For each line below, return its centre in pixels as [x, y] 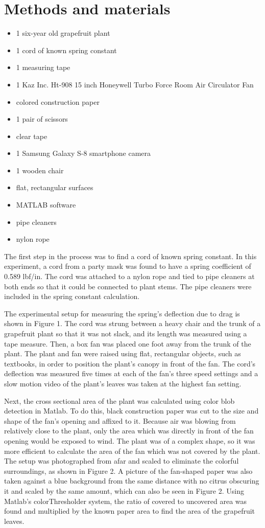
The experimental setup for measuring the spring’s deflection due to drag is [122, 313]
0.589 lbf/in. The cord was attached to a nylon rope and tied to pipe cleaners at [129, 276]
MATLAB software [46, 205]
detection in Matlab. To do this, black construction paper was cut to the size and [131, 411]
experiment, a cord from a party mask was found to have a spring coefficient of [128, 266]
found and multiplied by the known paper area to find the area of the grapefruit [130, 511]
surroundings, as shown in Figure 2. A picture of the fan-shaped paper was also [128, 470]
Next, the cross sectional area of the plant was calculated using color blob [119, 400]
